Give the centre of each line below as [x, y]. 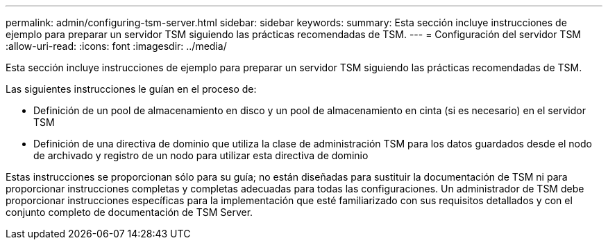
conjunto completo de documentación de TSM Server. [129, 212]
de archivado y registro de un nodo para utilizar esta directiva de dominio [201, 155]
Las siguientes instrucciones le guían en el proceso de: [131, 89]
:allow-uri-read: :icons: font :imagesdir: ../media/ [116, 46]
